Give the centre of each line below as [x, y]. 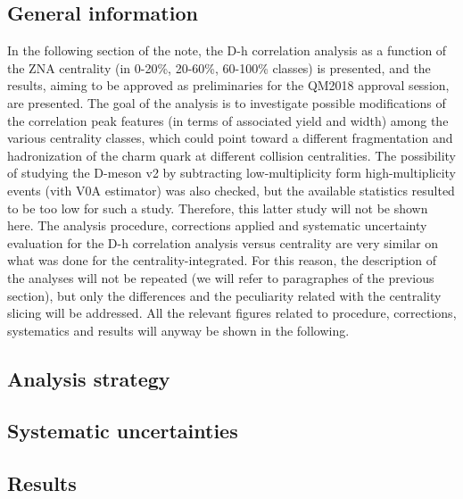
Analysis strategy [89, 378]
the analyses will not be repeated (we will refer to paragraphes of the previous [221, 277]
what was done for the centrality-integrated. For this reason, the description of [222, 260]
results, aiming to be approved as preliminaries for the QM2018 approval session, [228, 85]
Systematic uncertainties [123, 431]
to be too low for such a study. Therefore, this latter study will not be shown [218, 208]
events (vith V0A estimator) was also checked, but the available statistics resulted [231, 190]
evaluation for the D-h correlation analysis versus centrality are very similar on [223, 242]
